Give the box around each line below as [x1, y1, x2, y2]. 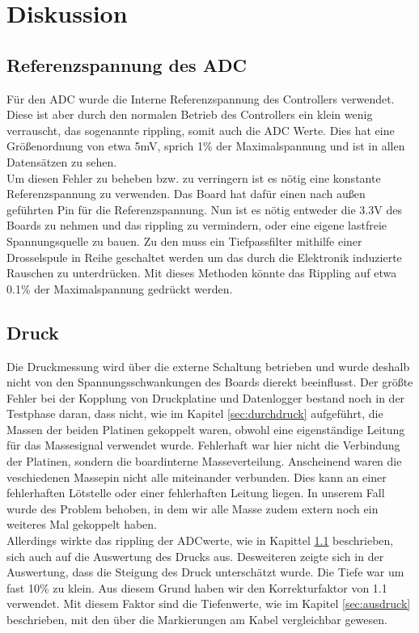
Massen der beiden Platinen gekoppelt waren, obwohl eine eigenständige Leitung [6, 420, 405, 437]
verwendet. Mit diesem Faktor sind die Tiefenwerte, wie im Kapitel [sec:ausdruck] [6, 595, 411, 612]
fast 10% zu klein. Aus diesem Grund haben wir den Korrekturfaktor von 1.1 [6, 579, 387, 596]
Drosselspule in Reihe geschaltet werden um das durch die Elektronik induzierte [6, 248, 402, 265]
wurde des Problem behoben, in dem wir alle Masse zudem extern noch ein [6, 500, 379, 517]
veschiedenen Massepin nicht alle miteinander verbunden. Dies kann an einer [6, 468, 387, 485]
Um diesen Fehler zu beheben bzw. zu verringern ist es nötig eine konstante [6, 169, 381, 186]
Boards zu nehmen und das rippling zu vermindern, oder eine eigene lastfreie [6, 217, 387, 234]
